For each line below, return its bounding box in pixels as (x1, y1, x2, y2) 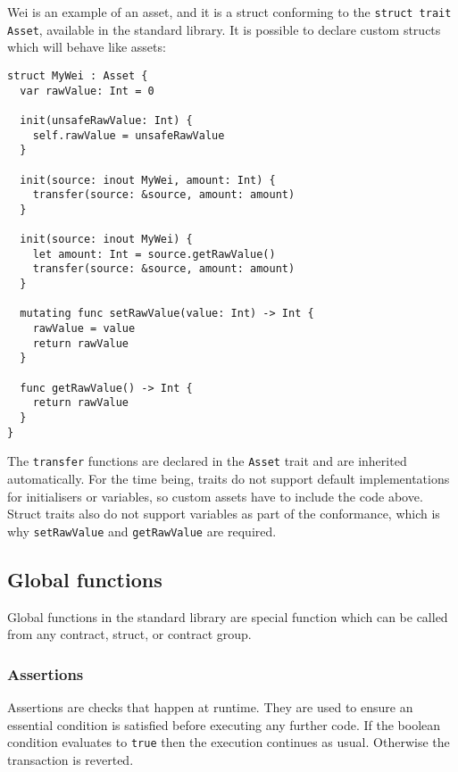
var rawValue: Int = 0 (20, 84, 154, 97)
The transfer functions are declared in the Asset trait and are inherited (7, 452, 407, 470)
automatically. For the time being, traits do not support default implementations (7, 469, 450, 487)
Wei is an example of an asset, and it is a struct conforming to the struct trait (7, 3, 452, 21)
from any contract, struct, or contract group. (7, 625, 252, 643)
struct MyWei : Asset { (7, 69, 148, 82)
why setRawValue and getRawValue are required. (7, 521, 277, 540)
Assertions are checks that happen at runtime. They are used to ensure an (7, 698, 413, 717)
